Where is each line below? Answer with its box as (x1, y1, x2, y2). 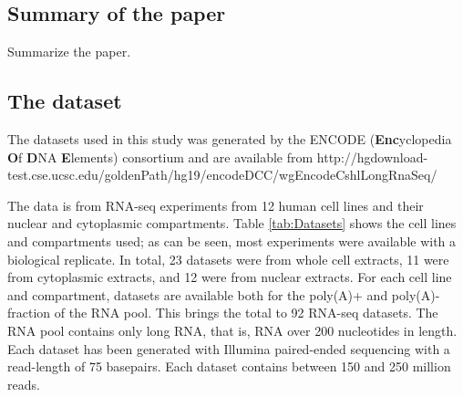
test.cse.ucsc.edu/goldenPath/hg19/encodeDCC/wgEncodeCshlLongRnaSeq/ (7, 165, 437, 184)
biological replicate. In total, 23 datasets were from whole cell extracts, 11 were (7, 249, 449, 268)
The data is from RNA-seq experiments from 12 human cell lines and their (7, 195, 424, 214)
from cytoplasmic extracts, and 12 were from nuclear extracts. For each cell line (7, 267, 452, 287)
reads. (7, 374, 40, 393)
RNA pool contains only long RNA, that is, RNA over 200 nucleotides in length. (7, 320, 458, 340)
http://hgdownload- (316, 147, 428, 166)
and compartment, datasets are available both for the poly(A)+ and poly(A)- (7, 285, 440, 304)
